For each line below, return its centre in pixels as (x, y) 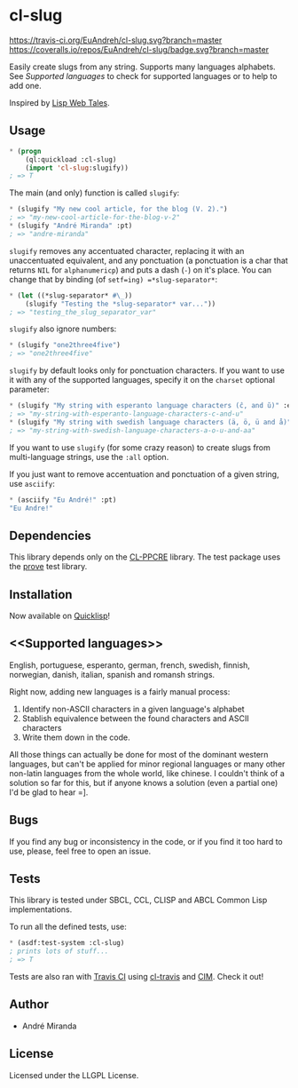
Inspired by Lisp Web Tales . (60, 102)
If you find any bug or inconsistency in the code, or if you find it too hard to (146, 841)
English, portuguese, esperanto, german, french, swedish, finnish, (130, 665)
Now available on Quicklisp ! (60, 615)
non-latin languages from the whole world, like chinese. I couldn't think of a (147, 773)
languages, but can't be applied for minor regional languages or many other (147, 764)
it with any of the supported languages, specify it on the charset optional (142, 380)
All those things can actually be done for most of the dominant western (139, 754)
